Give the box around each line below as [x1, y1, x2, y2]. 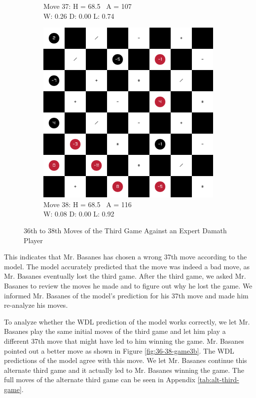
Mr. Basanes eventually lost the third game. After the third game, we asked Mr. [4, 271, 246, 281]
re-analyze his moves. [4, 300, 68, 310]
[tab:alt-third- [197, 374, 239, 385]
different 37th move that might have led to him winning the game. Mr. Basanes [4, 335, 244, 346]
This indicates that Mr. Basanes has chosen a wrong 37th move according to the [4, 252, 247, 262]
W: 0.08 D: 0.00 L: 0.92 [43, 209, 114, 219]
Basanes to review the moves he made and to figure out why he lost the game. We [4, 280, 253, 290]
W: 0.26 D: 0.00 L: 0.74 [43, 10, 114, 21]
